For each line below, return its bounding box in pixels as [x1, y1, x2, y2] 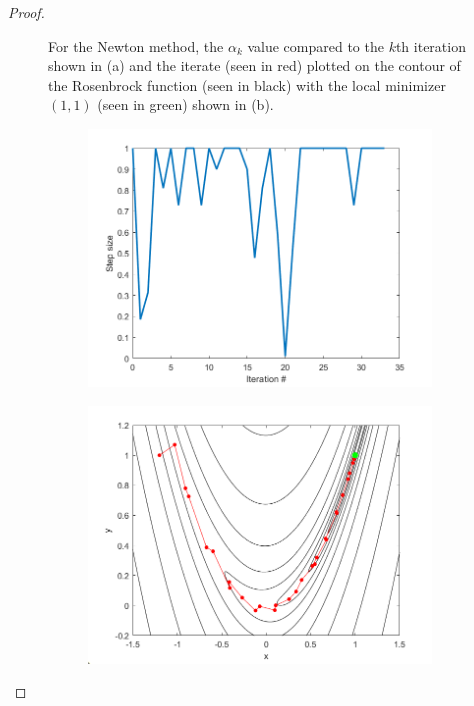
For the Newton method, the [48, 35, 224, 56]
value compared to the [247, 35, 384, 56]
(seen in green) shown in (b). [97, 94, 274, 115]
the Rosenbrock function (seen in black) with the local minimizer [48, 74, 446, 95]
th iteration [395, 35, 466, 56]
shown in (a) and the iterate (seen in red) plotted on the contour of [48, 55, 461, 76]
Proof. [8, 2, 45, 22]
